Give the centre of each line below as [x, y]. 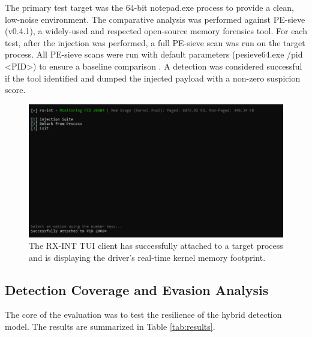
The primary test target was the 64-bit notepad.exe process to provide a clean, [149, 7]
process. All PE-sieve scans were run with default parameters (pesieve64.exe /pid [154, 54]
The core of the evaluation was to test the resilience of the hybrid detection [143, 315]
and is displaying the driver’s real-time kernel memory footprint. [147, 257]
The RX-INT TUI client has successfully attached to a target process [156, 246]
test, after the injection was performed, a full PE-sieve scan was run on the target [155, 42]
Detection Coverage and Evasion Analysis [137, 289]
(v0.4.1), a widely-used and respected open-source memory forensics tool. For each [156, 31]
